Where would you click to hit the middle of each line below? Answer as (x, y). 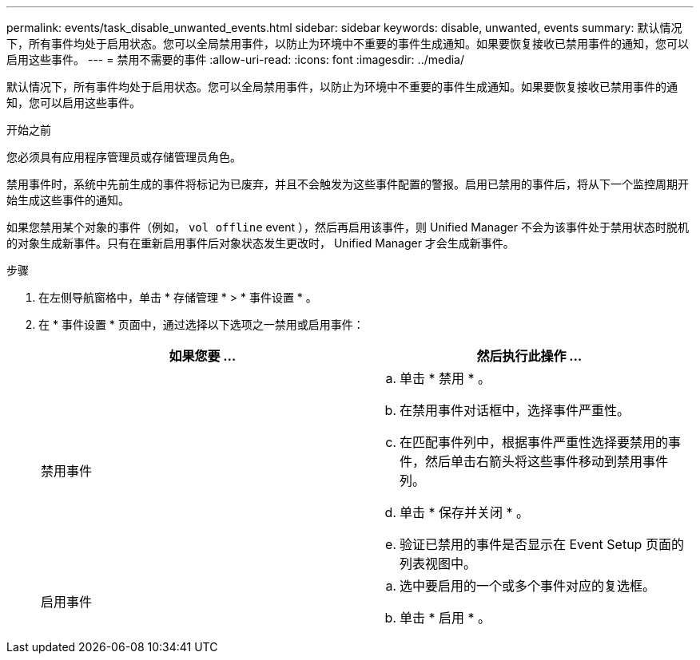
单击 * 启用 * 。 (445, 618)
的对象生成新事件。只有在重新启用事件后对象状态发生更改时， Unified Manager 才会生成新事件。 (261, 243)
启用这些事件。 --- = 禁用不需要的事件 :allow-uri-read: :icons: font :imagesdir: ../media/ (236, 59)
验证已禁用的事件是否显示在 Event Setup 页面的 (542, 544)
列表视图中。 (438, 563)
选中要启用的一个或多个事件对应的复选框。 (528, 586)
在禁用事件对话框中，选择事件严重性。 (515, 410)
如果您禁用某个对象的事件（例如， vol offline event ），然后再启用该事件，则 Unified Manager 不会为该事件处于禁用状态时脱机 (348, 227)
